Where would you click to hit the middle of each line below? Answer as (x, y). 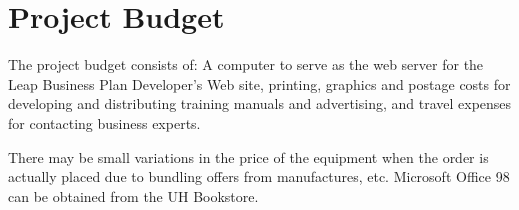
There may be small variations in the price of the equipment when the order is (248, 156)
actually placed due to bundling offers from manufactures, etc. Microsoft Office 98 (259, 176)
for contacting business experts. (104, 122)
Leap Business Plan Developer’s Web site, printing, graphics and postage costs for (259, 83)
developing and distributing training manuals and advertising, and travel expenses (260, 103)
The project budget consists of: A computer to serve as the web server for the (246, 64)
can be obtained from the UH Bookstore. (133, 195)
